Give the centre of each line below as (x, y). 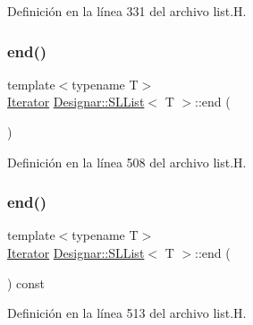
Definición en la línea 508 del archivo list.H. (127, 162)
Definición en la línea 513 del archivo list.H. (127, 313)
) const (26, 282)
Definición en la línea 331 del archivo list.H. (127, 11)
